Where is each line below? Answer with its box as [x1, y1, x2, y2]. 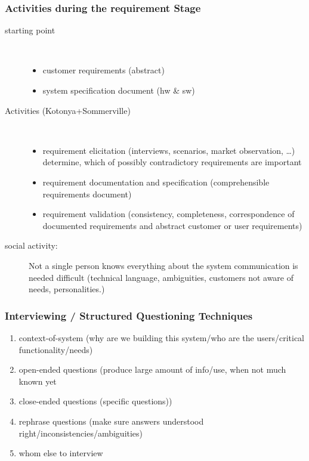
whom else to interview [18, 447, 103, 459]
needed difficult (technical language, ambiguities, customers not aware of [29, 271, 294, 283]
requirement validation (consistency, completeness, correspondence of [42, 208, 295, 220]
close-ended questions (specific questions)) [18, 395, 172, 407]
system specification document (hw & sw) [42, 84, 195, 96]
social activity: [5, 239, 58, 252]
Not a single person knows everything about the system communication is [29, 259, 298, 271]
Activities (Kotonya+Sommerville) [5, 104, 131, 116]
